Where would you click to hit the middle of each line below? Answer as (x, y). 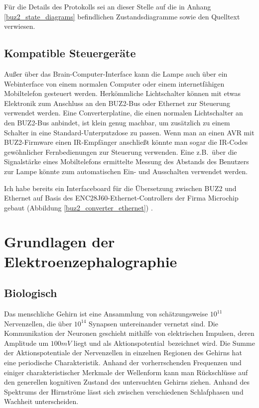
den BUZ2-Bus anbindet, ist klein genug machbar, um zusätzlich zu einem (117, 122)
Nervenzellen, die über (38, 323)
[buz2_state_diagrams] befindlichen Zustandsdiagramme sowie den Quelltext (122, 16)
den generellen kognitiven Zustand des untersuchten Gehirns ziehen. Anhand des (127, 382)
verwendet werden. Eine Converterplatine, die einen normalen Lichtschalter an (124, 113)
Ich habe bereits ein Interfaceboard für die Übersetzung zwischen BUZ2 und (120, 188)
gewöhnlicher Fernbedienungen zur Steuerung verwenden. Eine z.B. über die (121, 152)
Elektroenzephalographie (91, 261)
